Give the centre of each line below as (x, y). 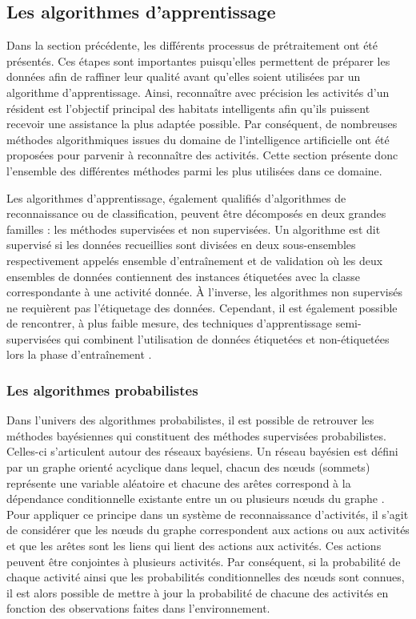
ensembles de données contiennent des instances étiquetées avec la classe (183, 276)
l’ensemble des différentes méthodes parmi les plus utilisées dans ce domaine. (194, 170)
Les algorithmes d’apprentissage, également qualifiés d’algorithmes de (176, 197)
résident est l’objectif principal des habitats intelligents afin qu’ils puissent (188, 108)
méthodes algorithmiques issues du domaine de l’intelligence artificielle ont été (198, 139)
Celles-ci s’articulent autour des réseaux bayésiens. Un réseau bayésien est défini (202, 451)
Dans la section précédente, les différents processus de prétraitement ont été (192, 45)
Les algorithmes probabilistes (102, 390)
